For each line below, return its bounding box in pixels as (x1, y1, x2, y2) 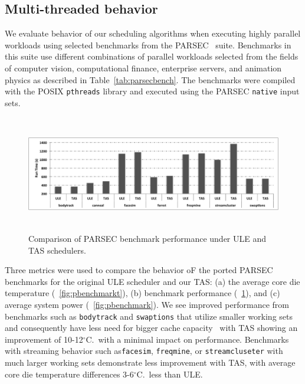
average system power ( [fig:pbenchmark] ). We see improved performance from (5, 298, 289, 310)
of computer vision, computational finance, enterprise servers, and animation (5, 61, 282, 74)
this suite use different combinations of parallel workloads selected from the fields (5, 50, 299, 63)
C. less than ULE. (136, 367, 203, 380)
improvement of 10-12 (5, 333, 83, 345)
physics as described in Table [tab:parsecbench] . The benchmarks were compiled (5, 73, 296, 86)
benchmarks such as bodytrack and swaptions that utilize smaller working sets (5, 310, 293, 322)
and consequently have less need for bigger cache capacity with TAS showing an (5, 321, 298, 334)
